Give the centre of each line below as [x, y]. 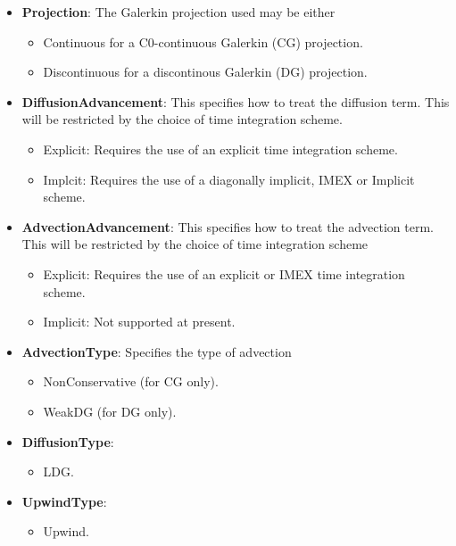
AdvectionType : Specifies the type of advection [157, 351]
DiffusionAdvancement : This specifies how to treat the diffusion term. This [236, 101]
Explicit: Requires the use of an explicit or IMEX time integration [224, 273]
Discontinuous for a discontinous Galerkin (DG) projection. [205, 72]
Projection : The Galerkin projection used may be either [178, 12]
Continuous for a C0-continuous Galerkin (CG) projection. [203, 41]
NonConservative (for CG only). [131, 381]
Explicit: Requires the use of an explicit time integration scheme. [220, 149]
